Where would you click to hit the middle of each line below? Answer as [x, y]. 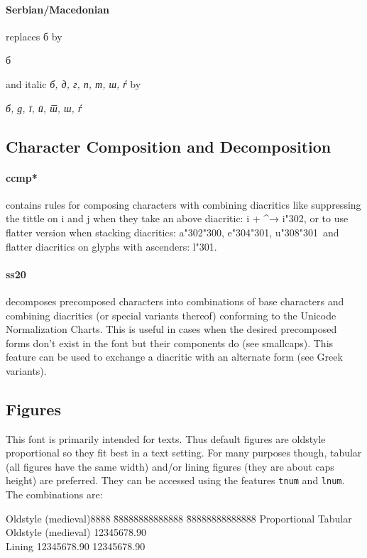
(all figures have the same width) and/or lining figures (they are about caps [170, 466]
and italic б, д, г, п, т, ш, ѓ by [73, 83]
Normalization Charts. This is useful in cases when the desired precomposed [171, 329]
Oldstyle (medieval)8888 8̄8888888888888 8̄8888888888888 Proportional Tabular [179, 518]
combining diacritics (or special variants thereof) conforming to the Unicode [171, 315]
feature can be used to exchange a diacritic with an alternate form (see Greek [174, 357]
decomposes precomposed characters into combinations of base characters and [175, 301]
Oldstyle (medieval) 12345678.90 [76, 532]
